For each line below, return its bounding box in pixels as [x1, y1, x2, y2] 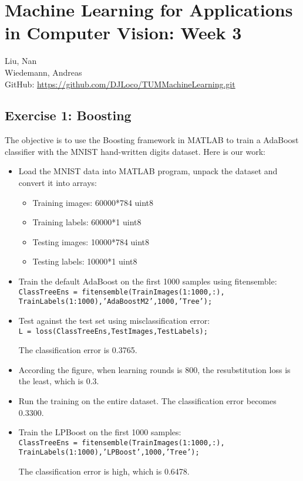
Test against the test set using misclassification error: [18, 314, 210, 326]
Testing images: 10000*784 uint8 [32, 235, 150, 248]
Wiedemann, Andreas [5, 66, 82, 78]
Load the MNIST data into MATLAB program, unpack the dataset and [18, 165, 278, 177]
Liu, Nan [5, 55, 37, 67]
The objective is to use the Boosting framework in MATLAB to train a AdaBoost [5, 134, 299, 146]
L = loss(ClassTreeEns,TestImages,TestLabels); [18, 327, 208, 336]
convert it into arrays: [18, 177, 97, 189]
